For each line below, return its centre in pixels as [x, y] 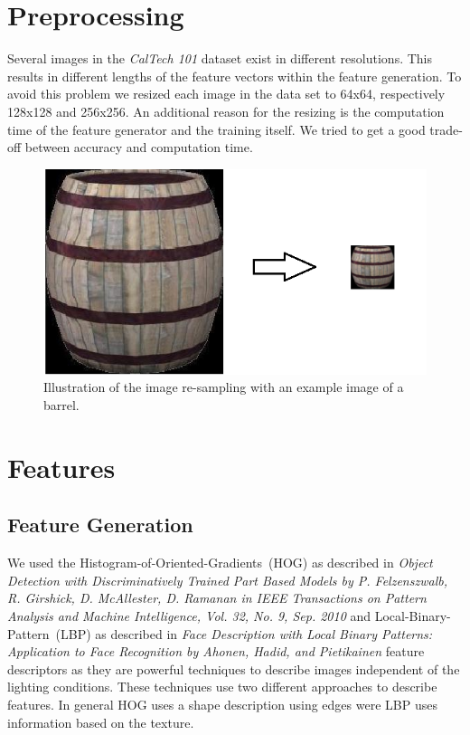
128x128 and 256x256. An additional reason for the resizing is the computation [226, 111]
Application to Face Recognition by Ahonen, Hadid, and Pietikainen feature [216, 651]
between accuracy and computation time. [139, 147]
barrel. [61, 405]
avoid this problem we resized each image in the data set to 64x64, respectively [226, 94]
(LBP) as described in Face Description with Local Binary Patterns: [244, 633]
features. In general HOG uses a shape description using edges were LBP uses [222, 704]
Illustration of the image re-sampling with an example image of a [224, 387]
